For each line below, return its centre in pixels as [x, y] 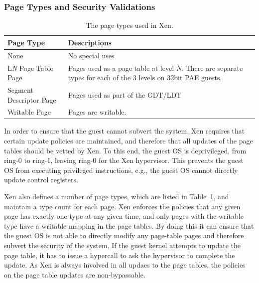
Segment [20, 89]
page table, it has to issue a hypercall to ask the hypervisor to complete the [120, 255]
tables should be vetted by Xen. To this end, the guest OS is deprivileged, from [125, 150]
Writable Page [29, 112]
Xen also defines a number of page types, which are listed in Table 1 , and [117, 197]
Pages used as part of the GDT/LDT [125, 94]
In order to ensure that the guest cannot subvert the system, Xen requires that [125, 131]
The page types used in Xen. [129, 25]
